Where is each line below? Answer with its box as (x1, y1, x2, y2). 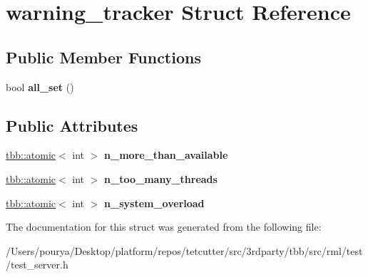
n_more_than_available (104, 147, 228, 162)
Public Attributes (6, 114, 138, 136)
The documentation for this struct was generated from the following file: (6, 219, 322, 234)
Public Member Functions (6, 46, 201, 68)
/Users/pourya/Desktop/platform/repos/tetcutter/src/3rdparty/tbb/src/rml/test (6, 243, 363, 258)
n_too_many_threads (104, 171, 218, 186)
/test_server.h (6, 257, 68, 272)
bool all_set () (6, 79, 74, 94)
